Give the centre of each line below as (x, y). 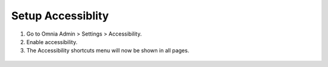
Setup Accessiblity (60, 16)
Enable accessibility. (52, 42)
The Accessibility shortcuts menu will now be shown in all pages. (108, 51)
